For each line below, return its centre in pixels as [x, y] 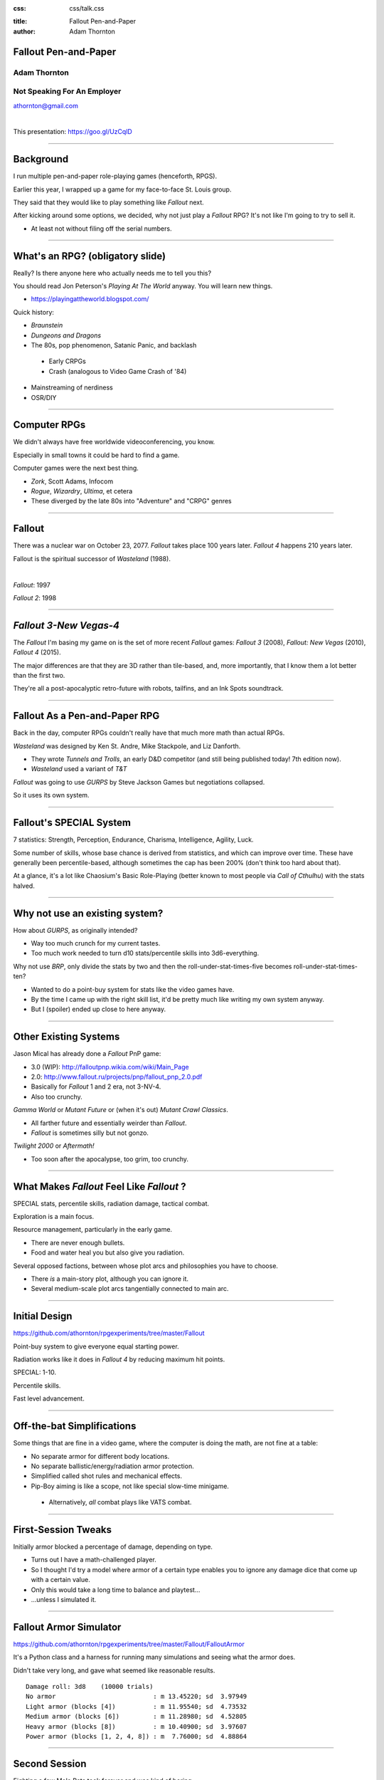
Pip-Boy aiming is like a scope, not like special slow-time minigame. [130, 1486]
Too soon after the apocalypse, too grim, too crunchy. [110, 1159]
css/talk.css [87, 8]
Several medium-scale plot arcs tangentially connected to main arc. [130, 1289]
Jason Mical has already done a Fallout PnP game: [87, 1054]
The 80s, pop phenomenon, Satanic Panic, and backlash [114, 345]
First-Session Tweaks [63, 1530]
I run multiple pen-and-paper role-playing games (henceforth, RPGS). [115, 176]
